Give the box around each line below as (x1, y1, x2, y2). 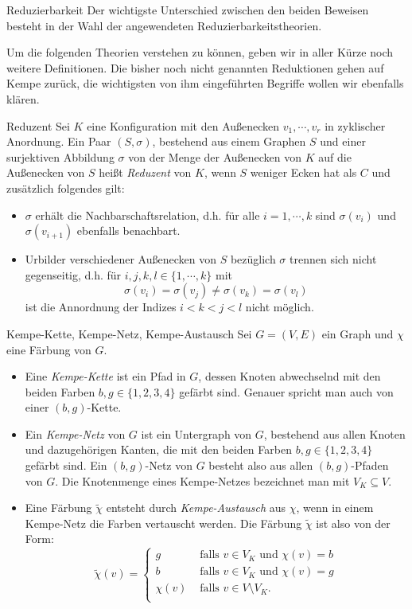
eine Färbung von (6, 341, 91, 357)
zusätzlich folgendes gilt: (6, 179, 125, 196)
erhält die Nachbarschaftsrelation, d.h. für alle (35, 206, 260, 223)
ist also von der (316, 514, 391, 531)
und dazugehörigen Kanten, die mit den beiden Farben (25, 441, 292, 458)
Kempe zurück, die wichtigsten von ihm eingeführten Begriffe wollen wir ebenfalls (6, 75, 404, 92)
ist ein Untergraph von (141, 425, 252, 442)
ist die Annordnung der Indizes (25, 299, 177, 315)
